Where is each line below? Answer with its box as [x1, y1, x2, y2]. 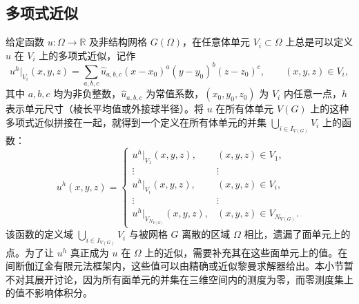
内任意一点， [283, 86, 342, 101]
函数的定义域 [14, 227, 73, 241]
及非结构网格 [89, 34, 148, 49]
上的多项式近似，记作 [39, 48, 136, 62]
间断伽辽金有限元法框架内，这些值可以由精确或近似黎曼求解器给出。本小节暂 [6, 259, 353, 273]
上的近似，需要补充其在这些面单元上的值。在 [144, 245, 348, 259]
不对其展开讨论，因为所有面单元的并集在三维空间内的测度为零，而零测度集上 [6, 272, 353, 286]
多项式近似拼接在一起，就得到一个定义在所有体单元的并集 [6, 114, 266, 129]
